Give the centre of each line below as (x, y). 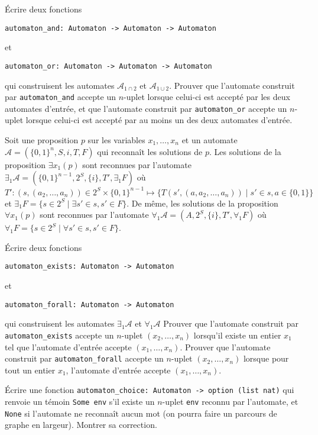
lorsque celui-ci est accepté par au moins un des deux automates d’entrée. (159, 120)
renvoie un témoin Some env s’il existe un (80, 402)
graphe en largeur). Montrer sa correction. (81, 425)
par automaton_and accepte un (61, 97)
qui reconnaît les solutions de (150, 151)
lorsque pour (266, 358)
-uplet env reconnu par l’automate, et (230, 402)
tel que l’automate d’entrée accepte (68, 347)
